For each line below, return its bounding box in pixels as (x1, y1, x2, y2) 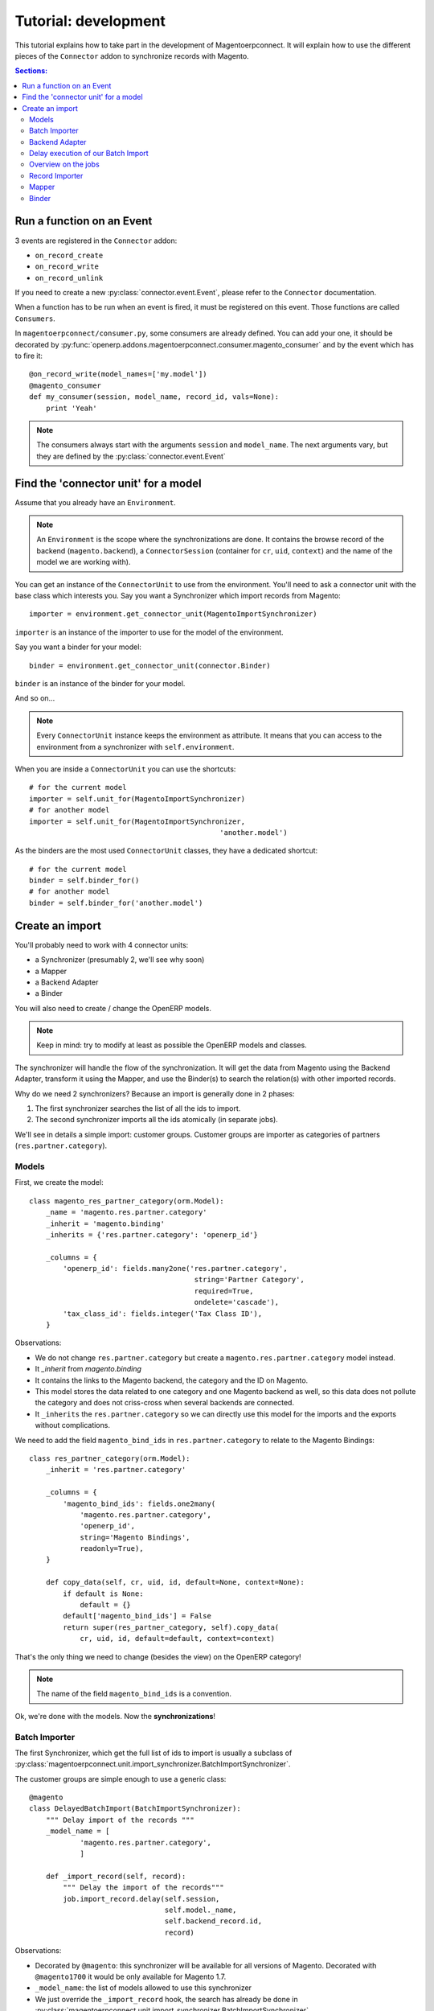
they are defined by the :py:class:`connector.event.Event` (36, 451, 227, 461)
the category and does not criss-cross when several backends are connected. (35, 1398, 295, 1408)
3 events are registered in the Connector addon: (14, 236, 178, 245)
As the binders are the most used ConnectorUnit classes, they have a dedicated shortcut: (14, 845, 318, 856)
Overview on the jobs (29, 159, 100, 169)
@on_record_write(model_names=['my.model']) (29, 370, 208, 379)
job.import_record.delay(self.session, (63, 1894, 220, 1903)
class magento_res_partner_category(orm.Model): (29, 1196, 224, 1206)
